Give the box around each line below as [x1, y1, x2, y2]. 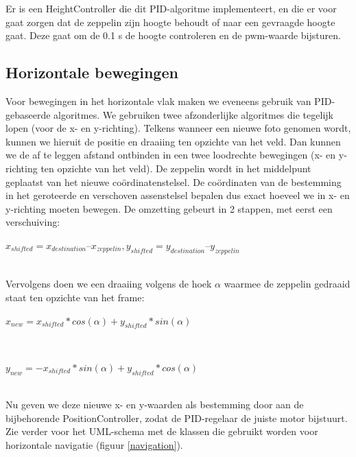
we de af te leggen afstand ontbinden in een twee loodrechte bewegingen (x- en [5, 148, 336, 162]
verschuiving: [5, 215, 60, 229]
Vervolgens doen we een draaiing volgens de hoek [5, 277, 212, 291]
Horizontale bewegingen [5, 62, 178, 83]
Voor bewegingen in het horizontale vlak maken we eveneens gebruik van [5, 93, 311, 108]
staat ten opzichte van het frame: [5, 290, 145, 304]
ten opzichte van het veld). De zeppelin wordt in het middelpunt [40, 161, 311, 175]
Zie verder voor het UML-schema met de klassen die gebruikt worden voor [5, 424, 318, 438]
